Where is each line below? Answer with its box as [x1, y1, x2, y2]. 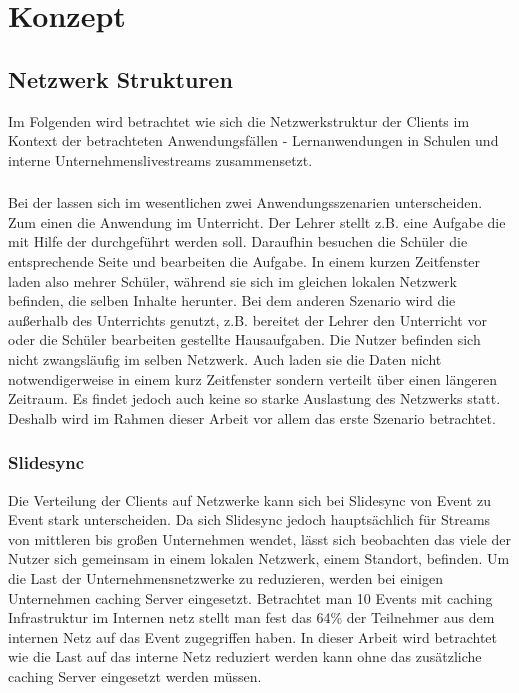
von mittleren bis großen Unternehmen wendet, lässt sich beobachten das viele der [8, 528, 511, 549]
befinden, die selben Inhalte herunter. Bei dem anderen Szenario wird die [8, 290, 456, 311]
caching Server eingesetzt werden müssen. [8, 665, 262, 686]
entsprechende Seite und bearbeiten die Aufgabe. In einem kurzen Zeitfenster [8, 251, 481, 272]
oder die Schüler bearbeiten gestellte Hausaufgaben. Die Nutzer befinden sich [8, 329, 481, 350]
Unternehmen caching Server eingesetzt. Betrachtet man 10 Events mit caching [8, 587, 493, 608]
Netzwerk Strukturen [8, 63, 233, 94]
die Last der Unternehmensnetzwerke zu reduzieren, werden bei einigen [8, 568, 443, 588]
